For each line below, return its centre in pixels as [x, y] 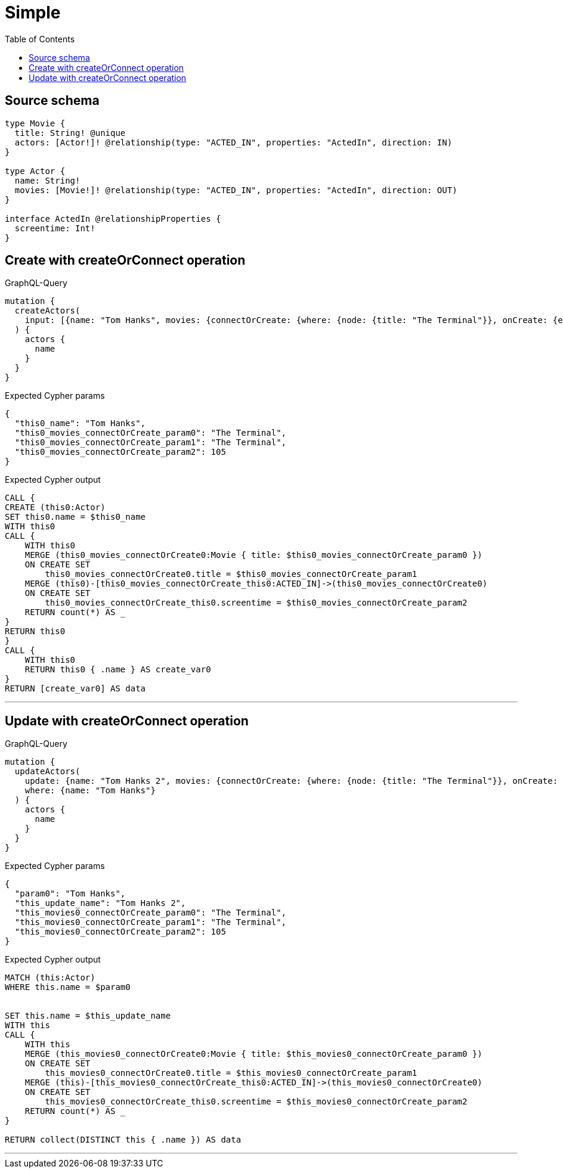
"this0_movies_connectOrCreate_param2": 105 [120, 452]
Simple [33, 13]
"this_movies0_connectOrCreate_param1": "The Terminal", [151, 922]
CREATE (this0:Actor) [55, 508]
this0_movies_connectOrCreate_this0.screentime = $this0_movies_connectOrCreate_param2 [256, 603]
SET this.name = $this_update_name [88, 1016]
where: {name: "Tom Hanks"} [90, 791]
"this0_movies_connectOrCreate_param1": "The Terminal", [151, 443]
